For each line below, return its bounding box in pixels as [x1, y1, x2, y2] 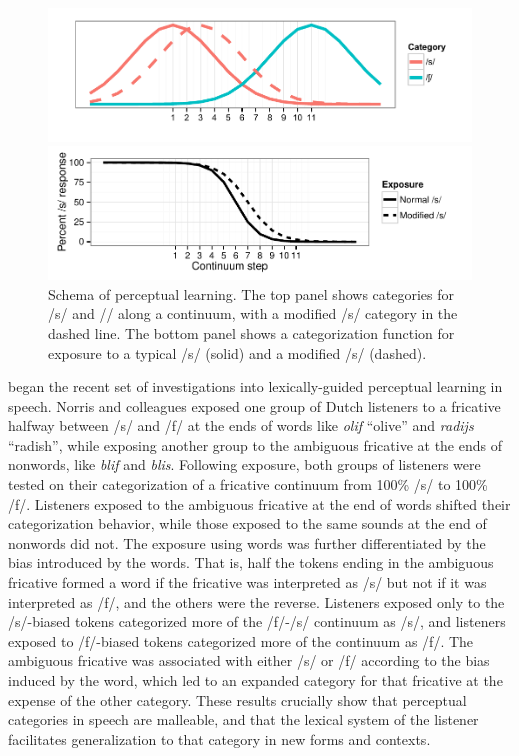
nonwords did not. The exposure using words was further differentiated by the [8, 532, 486, 553]
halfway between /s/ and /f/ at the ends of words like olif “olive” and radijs [8, 415, 474, 436]
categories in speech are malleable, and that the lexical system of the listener [8, 709, 479, 730]
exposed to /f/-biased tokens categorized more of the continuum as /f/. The [8, 630, 474, 651]
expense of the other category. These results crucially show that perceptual [8, 689, 467, 710]
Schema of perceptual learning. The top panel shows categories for [48, 283, 454, 304]
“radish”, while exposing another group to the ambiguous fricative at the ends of [8, 434, 502, 455]
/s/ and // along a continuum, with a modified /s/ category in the [48, 303, 458, 324]
